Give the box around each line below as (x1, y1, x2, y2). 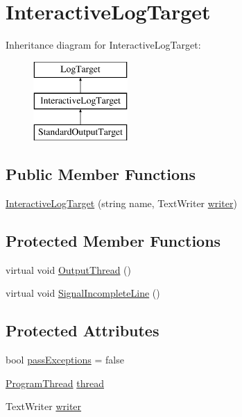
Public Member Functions (6, 163, 196, 185)
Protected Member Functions (6, 229, 221, 251)
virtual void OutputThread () (6, 262, 131, 277)
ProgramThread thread (6, 375, 104, 390)
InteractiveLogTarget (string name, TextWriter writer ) (6, 195, 237, 210)
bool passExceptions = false (6, 352, 124, 367)
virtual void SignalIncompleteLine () (6, 286, 160, 300)
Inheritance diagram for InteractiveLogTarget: (6, 38, 201, 52)
